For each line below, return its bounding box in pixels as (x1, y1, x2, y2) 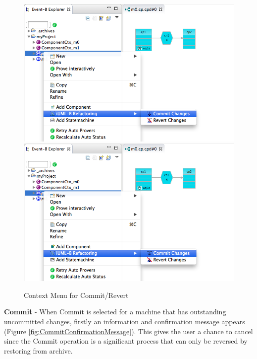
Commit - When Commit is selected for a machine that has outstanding (4, 306, 226, 317)
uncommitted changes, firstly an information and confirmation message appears (4, 316, 245, 326)
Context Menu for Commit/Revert (24, 289, 129, 300)
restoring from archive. (4, 345, 73, 356)
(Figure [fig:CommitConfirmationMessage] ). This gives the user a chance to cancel (4, 326, 253, 336)
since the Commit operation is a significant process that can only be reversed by (4, 336, 248, 346)
